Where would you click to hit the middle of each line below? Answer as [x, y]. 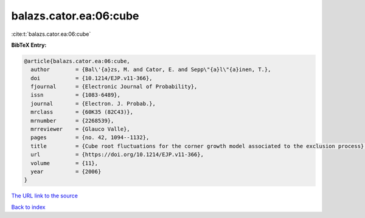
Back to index [28, 207]
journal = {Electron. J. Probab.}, [93, 104]
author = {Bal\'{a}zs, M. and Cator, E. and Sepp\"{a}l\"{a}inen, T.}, [151, 70]
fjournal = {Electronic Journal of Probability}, [114, 87]
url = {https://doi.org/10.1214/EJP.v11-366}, [117, 155]
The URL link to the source [45, 196]
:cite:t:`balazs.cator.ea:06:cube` [51, 34]
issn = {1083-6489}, [76, 95]
